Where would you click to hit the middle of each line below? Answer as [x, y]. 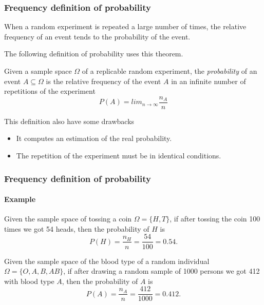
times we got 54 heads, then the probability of [77, 228]
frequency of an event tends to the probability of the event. [97, 36]
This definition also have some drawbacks [69, 121]
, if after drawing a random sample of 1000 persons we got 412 [162, 271]
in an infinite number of [209, 81]
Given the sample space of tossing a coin [68, 219]
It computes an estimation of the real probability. [94, 138]
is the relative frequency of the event [103, 81]
